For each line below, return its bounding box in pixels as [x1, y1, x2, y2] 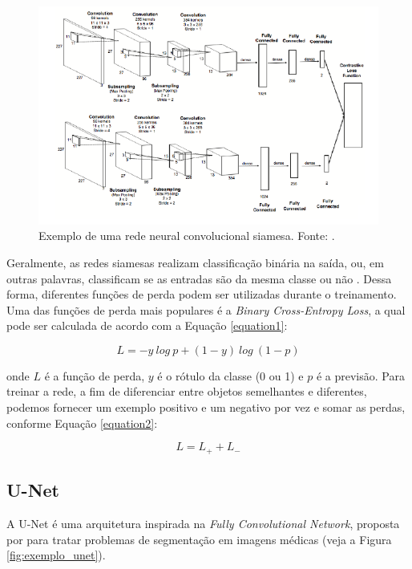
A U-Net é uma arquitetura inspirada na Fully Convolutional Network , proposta [6, 514, 400, 531]
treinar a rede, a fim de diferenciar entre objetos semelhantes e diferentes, [6, 383, 367, 400]
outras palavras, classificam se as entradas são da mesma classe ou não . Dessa [6, 270, 392, 287]
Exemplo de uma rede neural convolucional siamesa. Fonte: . [38, 227, 335, 244]
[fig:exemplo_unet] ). [6, 547, 106, 563]
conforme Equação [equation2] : [6, 414, 158, 431]
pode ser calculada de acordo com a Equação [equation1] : [6, 317, 288, 334]
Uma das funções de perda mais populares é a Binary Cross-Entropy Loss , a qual [6, 301, 406, 318]
